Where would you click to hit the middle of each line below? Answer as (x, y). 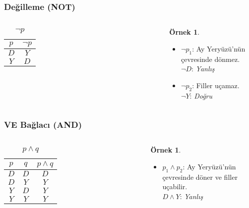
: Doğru (201, 95)
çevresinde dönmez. (211, 59)
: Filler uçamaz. (216, 85)
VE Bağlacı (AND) (43, 125)
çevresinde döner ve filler (200, 177)
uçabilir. (175, 186)
